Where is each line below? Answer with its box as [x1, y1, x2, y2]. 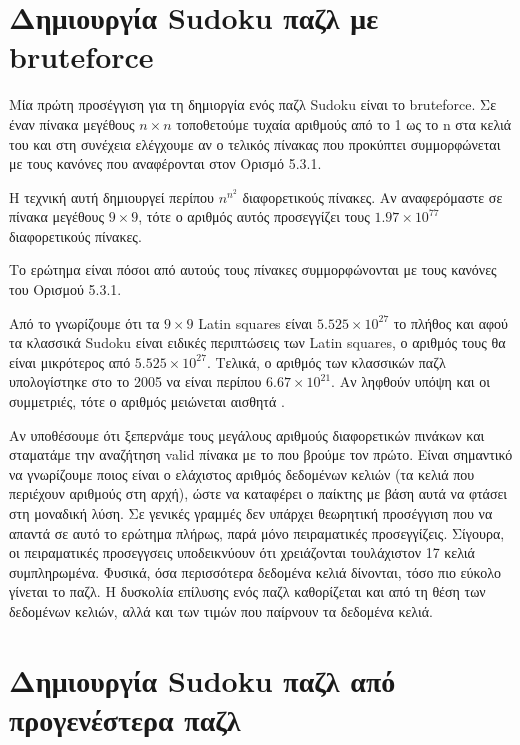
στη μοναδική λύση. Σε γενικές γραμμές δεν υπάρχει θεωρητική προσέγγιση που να [9, 503, 493, 523]
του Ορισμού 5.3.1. [9, 279, 122, 300]
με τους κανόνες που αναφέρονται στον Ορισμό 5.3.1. [9, 153, 322, 174]
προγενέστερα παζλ [9, 698, 241, 739]
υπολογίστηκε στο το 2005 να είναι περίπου [9, 371, 262, 392]
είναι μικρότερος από [9, 351, 131, 372]
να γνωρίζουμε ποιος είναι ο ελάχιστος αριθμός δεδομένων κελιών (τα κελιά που [9, 463, 475, 484]
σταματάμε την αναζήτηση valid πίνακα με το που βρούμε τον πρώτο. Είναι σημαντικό [9, 444, 513, 465]
